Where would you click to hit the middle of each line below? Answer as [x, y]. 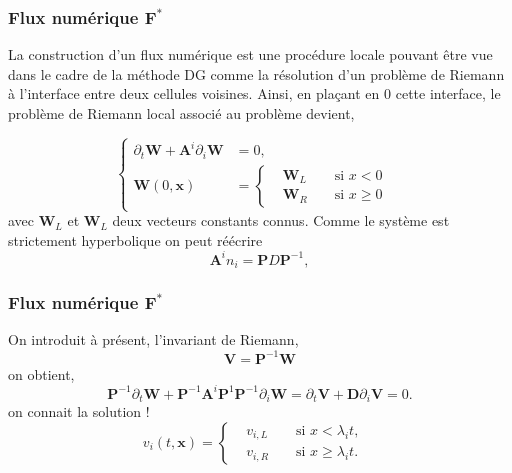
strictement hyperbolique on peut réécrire [135, 239]
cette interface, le [448, 93]
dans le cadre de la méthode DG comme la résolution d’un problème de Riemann [256, 73]
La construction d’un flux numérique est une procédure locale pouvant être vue [250, 54]
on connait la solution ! [79, 411]
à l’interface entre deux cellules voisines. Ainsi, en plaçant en [194, 93]
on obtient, [41, 373]
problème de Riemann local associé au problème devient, [181, 113]
